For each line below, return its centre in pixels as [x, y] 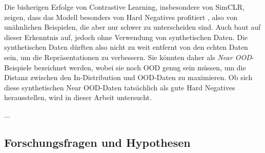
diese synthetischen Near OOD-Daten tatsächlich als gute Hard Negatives [120, 87]
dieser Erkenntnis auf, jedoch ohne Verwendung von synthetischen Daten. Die [126, 37]
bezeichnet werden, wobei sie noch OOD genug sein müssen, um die [140, 67]
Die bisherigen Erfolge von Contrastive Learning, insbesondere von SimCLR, [124, 7]
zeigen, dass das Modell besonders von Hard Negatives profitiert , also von [121, 17]
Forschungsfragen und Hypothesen [97, 142]
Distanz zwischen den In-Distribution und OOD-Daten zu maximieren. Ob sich [128, 77]
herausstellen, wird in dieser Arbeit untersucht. [78, 97]
